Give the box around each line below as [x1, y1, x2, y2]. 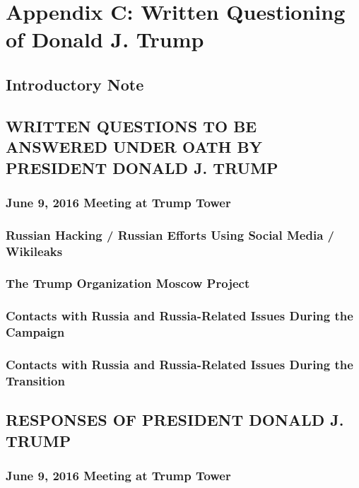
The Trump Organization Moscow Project [6, 274, 250, 292]
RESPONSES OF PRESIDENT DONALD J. [6, 409, 344, 431]
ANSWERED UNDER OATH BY [6, 136, 262, 158]
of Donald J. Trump [6, 25, 204, 54]
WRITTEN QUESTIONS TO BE [6, 115, 257, 136]
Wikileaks [6, 242, 63, 260]
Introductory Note [6, 73, 144, 95]
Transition [6, 371, 65, 389]
